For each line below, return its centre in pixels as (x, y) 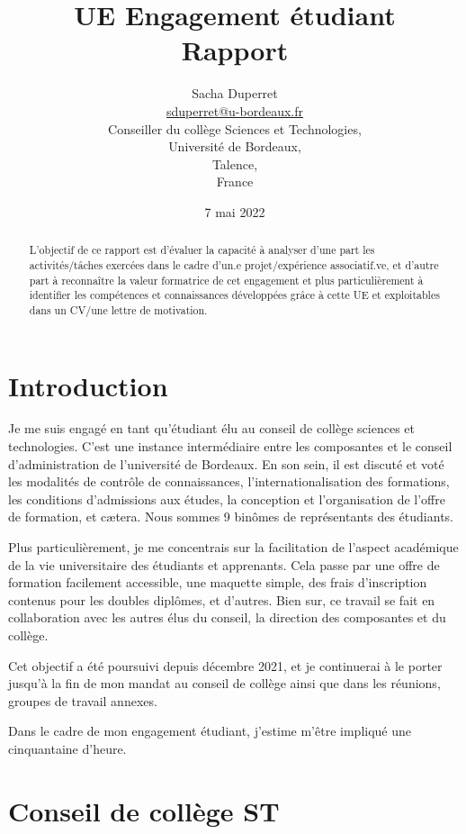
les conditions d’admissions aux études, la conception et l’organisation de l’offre (227, 499)
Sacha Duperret (235, 93)
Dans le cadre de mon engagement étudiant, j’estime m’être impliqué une (210, 731)
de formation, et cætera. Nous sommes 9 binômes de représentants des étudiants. (231, 517)
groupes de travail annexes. (83, 700)
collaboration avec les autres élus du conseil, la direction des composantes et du (227, 617)
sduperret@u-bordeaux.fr (235, 110)
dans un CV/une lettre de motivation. (118, 309)
